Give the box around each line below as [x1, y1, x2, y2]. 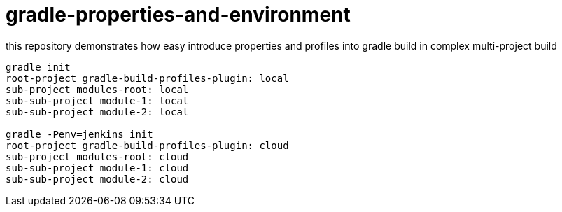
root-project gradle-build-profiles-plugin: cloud [6, 139, 289, 151]
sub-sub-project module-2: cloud [6, 173, 189, 185]
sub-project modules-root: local [6, 83, 189, 95]
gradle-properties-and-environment [6, 3, 351, 27]
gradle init [6, 61, 71, 73]
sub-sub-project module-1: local [6, 94, 189, 106]
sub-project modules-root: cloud [6, 150, 189, 162]
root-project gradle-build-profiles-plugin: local [6, 72, 289, 84]
